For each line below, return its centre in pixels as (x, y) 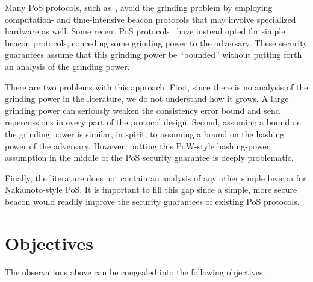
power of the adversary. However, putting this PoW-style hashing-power (138, 146)
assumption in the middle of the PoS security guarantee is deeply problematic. (149, 158)
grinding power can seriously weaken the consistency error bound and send (143, 110)
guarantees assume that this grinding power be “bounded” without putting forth (153, 55)
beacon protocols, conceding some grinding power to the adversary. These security (156, 42)
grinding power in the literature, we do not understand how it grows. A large (147, 99)
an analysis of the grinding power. (67, 66)
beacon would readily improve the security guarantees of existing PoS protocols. (152, 201)
